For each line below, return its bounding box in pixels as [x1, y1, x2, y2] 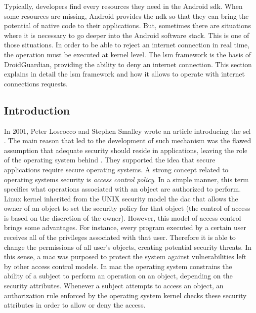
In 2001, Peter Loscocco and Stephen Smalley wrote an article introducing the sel [4, 125, 251, 136]
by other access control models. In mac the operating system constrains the [4, 261, 232, 271]
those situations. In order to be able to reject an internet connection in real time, [4, 39, 250, 50]
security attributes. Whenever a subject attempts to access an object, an [4, 280, 224, 291]
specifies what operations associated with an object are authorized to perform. [4, 184, 241, 194]
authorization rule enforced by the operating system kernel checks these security [4, 290, 247, 300]
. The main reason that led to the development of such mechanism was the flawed [4, 135, 251, 146]
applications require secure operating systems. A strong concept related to [4, 164, 229, 174]
